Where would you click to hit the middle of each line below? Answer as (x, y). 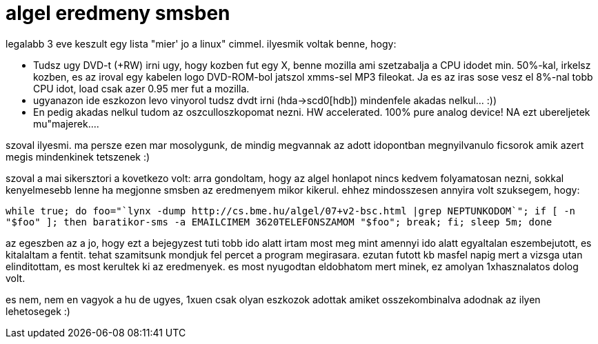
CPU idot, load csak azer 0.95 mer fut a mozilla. (141, 88)
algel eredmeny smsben (118, 13)
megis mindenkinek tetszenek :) (78, 156)
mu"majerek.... (66, 123)
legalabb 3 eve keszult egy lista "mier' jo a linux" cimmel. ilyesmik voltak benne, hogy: (201, 43)
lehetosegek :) (38, 311)
